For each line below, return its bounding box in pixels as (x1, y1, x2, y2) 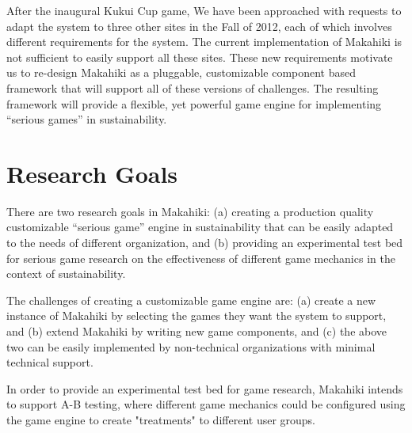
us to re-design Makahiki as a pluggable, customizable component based (6, 64, 357, 81)
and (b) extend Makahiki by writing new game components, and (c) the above (6, 323, 387, 340)
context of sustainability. (6, 265, 126, 282)
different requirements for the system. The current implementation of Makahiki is (6, 33, 402, 50)
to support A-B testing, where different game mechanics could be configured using (6, 396, 406, 412)
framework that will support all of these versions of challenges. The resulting (6, 79, 379, 96)
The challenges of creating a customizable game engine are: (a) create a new (6, 291, 376, 308)
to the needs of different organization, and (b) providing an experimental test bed (6, 234, 403, 251)
